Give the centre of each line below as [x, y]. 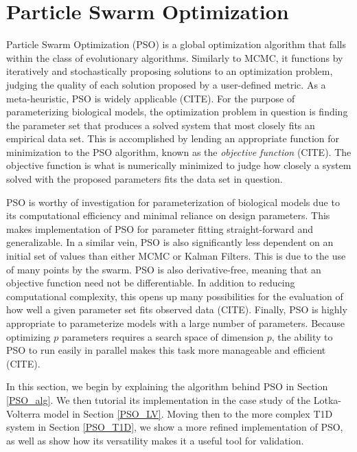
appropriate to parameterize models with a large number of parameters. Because [176, 323]
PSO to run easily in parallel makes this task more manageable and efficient [166, 350]
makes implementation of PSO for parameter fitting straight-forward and [160, 228]
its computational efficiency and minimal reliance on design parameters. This [168, 215]
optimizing [28, 336]
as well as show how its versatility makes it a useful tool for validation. [155, 440]
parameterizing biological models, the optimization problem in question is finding [177, 112]
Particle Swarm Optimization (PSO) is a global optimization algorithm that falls [176, 44]
